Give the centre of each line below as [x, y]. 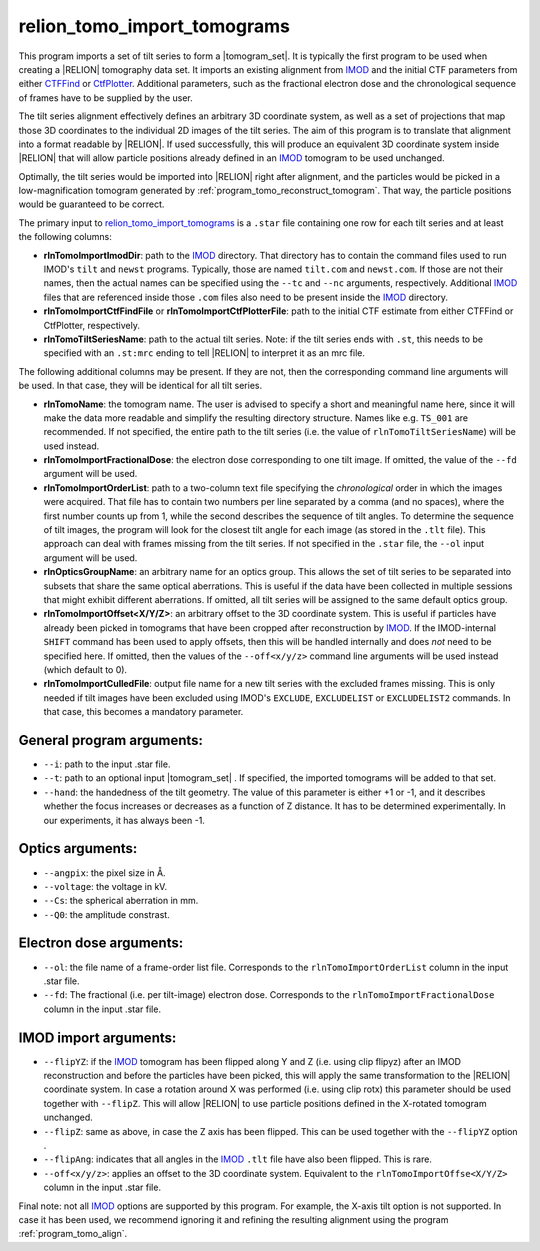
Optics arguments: [78, 848]
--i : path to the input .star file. [107, 764]
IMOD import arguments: [97, 1037]
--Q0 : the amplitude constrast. [106, 914]
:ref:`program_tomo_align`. [73, 1234]
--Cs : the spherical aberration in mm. [121, 901]
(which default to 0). [85, 669]
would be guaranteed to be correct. [91, 204]
